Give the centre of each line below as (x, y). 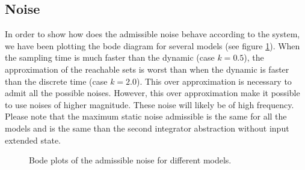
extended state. (33, 140)
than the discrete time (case (56, 81)
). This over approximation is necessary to (214, 81)
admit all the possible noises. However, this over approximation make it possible (152, 93)
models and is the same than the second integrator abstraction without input (147, 128)
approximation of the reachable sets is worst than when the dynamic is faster (147, 69)
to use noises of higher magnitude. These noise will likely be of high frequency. (149, 104)
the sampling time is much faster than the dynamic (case (110, 57)
